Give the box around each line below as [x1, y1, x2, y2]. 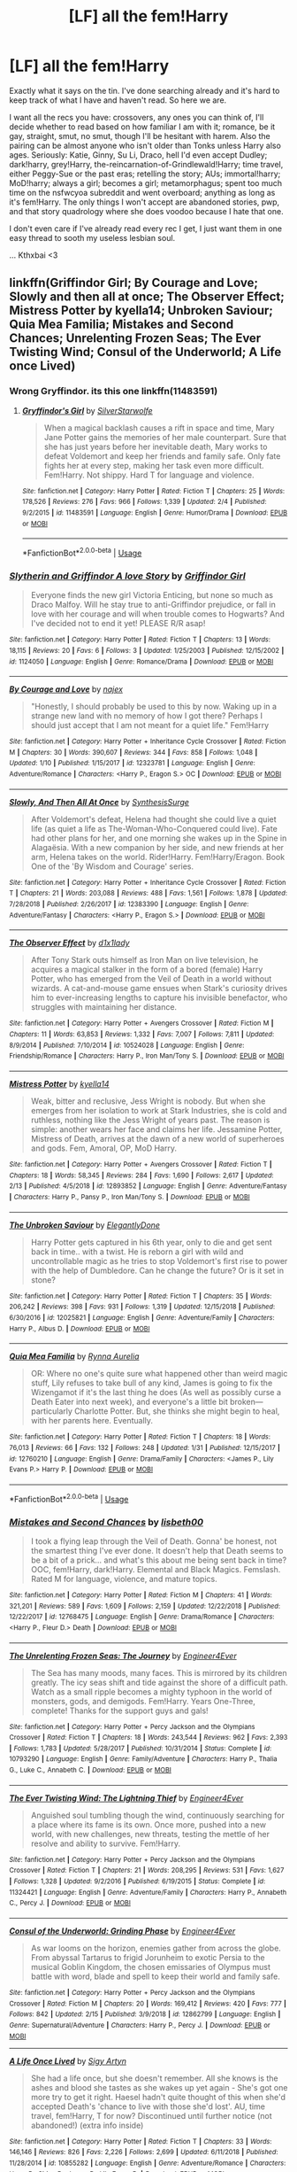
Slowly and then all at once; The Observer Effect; [9, 290, 285, 305]
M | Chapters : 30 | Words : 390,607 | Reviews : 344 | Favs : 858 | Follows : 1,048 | [9, 748, 258, 756]
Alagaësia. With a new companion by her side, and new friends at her [30, 842, 285, 852]
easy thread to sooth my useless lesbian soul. [9, 232, 176, 243]
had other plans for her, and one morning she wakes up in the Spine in [30, 833, 287, 843]
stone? [30, 1274, 56, 1285]
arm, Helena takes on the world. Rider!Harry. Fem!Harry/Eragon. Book [30, 851, 286, 862]
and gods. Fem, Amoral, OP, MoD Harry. [30, 1143, 177, 1153]
